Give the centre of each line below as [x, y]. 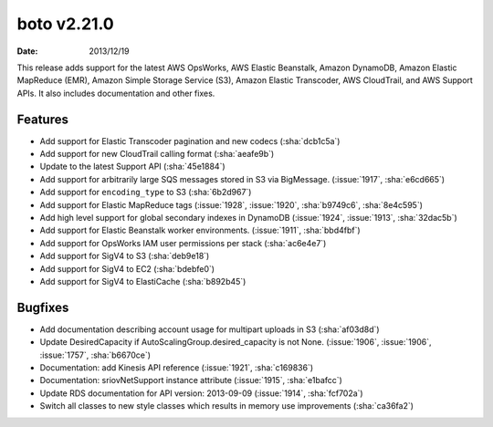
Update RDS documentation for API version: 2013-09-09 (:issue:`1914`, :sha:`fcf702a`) [202, 393]
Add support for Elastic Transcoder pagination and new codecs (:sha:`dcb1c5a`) [190, 141]
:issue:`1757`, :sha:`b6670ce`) [95, 355]
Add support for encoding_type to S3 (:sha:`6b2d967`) [146, 193]
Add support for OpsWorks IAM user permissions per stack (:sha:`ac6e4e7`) [183, 243]
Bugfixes [43, 307]
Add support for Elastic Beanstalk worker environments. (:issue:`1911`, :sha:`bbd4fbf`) [200, 230]
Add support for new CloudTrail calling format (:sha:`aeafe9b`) [157, 154]
